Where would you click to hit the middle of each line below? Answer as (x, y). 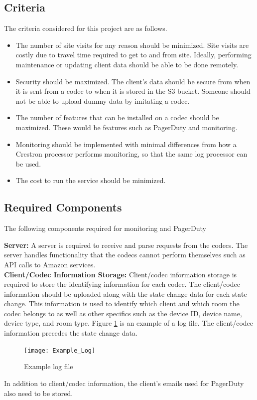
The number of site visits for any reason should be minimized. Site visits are (132, 45)
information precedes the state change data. (71, 333)
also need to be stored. (39, 393)
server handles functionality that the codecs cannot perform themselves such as (125, 255)
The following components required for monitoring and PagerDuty (105, 228)
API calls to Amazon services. (50, 264)
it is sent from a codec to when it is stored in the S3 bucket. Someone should (133, 91)
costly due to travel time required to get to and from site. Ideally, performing (133, 55)
